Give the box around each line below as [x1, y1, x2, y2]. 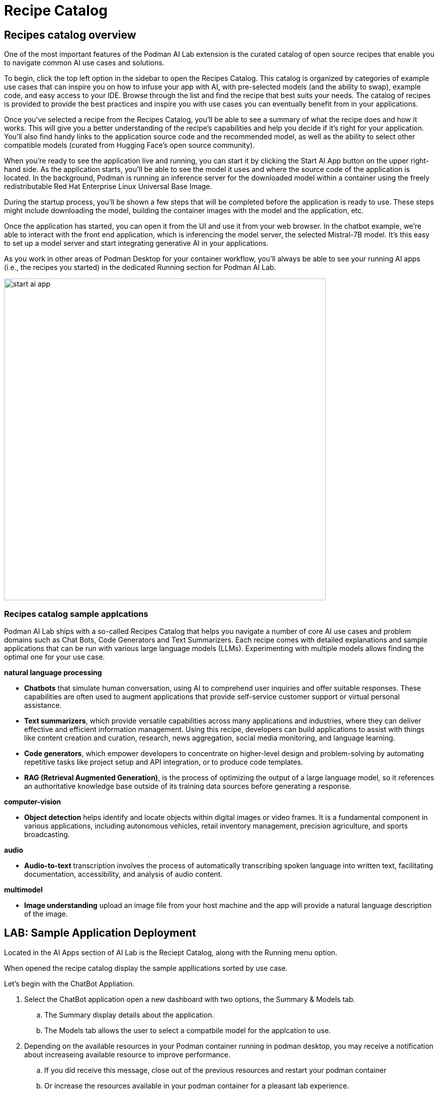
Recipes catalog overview [4, 28, 136, 41]
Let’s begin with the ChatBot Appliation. [4, 979, 135, 988]
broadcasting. [24, 830, 70, 839]
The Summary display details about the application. [44, 1010, 214, 1019]
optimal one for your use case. [4, 652, 105, 661]
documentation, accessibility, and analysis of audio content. [24, 869, 223, 878]
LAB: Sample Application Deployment [4, 927, 196, 940]
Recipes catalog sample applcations [4, 608, 148, 619]
